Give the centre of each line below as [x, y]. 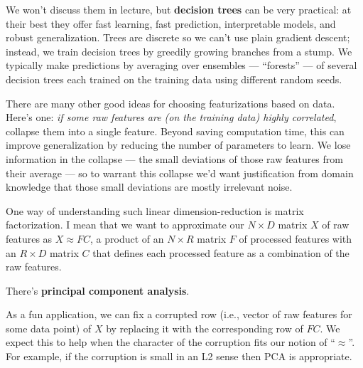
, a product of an [127, 238]
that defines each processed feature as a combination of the [221, 252]
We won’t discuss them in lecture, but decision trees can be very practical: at [179, 9]
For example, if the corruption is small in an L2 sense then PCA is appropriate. [179, 356]
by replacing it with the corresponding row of [205, 328]
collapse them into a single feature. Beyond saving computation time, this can [175, 131]
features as [29, 238]
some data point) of [49, 328]
